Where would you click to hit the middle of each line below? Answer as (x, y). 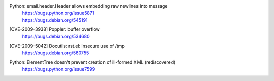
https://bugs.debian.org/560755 (56, 53)
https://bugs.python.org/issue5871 (58, 13)
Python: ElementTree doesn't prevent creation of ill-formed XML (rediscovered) (92, 62)
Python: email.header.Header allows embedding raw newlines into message (89, 6)
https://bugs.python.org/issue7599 (59, 69)
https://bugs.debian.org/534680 (56, 36)
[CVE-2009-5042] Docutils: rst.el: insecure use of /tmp (67, 46)
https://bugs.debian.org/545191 (55, 20)
